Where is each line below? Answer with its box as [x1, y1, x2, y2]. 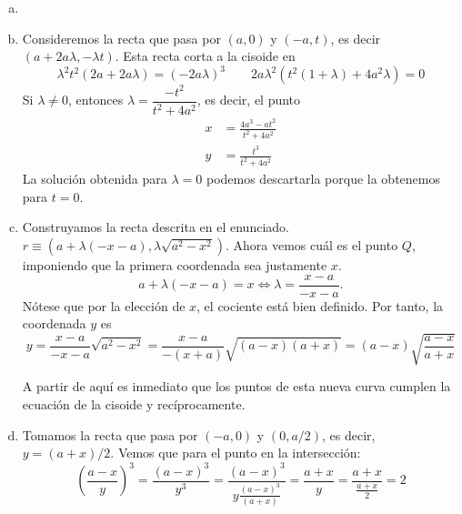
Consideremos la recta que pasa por [22, 28, 221, 47]
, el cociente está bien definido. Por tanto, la [196, 296, 444, 315]
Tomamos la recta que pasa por [22, 425, 198, 444]
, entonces [67, 90, 124, 109]
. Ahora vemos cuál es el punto [225, 235, 398, 254]
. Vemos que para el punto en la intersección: [110, 443, 361, 462]
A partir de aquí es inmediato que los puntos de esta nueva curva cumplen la [22, 377, 451, 396]
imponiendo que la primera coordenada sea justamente [22, 255, 327, 274]
